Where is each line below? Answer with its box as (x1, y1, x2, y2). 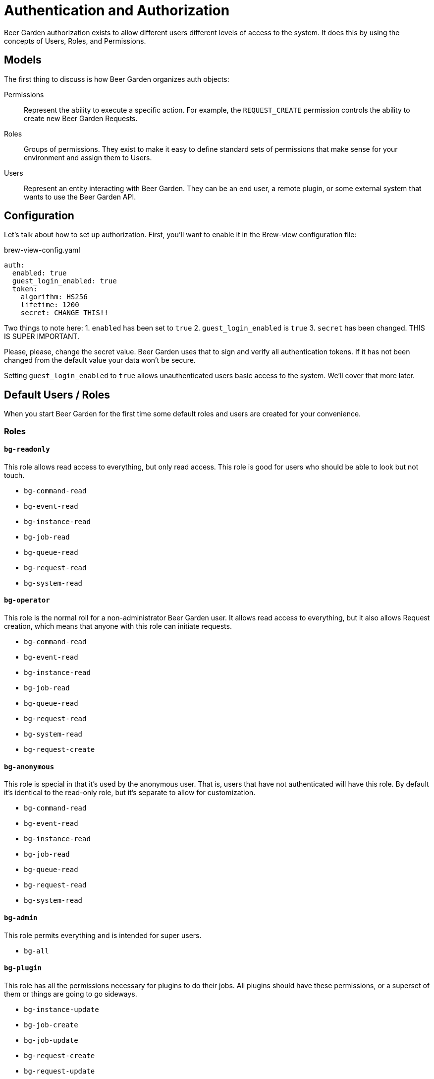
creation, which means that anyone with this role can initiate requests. (4, 622, 232, 631)
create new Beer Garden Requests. (24, 114, 138, 123)
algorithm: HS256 (20, 293, 88, 301)
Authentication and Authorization (4, 2, 230, 19)
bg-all (24, 946, 49, 955)
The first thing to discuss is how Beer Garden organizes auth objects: (4, 74, 229, 83)
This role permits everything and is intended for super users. (4, 931, 202, 940)
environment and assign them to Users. (24, 153, 152, 162)
